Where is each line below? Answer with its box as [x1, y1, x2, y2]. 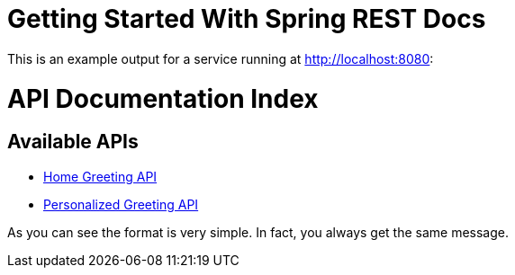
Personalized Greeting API [43, 196, 199, 212]
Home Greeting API [43, 168, 158, 184]
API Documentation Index [7, 83, 319, 114]
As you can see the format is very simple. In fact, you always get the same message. [7, 224, 510, 240]
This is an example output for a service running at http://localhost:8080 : [7, 50, 434, 67]
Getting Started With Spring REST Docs [7, 4, 486, 34]
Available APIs [7, 130, 139, 154]
